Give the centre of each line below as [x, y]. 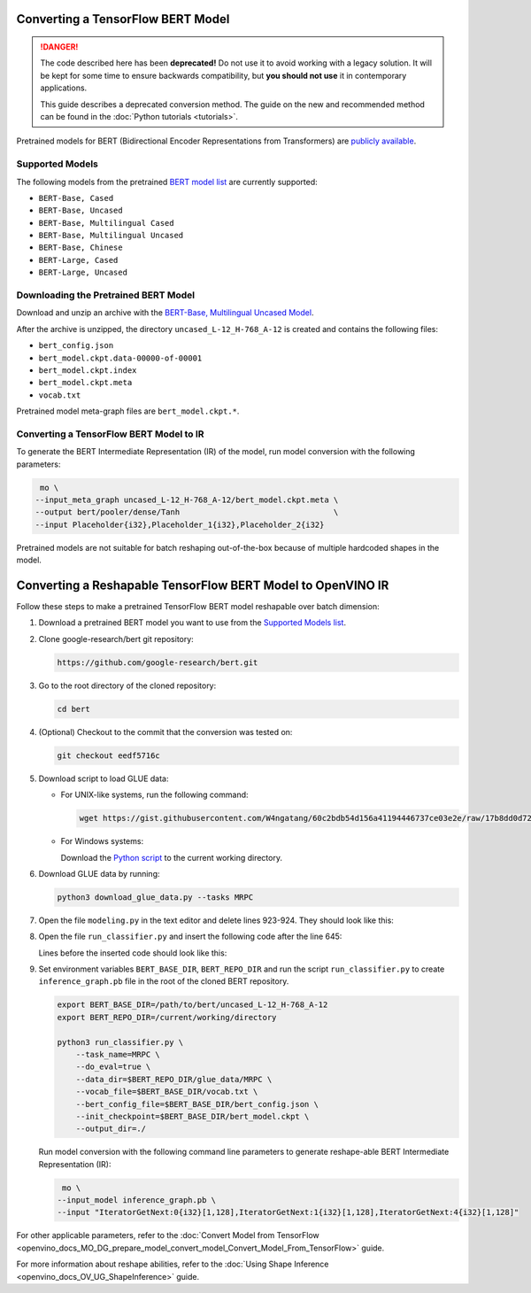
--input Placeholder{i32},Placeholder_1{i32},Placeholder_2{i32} [180, 524]
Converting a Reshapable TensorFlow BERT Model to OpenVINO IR [203, 585]
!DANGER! [59, 47]
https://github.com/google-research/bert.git [158, 662]
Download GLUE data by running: [99, 873]
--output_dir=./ [111, 1129]
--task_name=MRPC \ [118, 1054]
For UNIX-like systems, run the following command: [154, 795]
